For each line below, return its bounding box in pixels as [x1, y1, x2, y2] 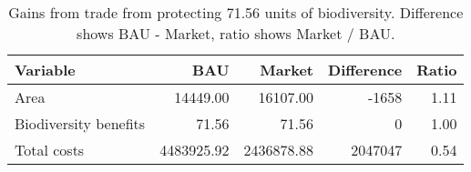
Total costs [15, 139, 85, 160]
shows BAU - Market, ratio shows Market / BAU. [77, 23, 395, 44]
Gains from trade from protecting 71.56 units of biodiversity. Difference [8, 2, 464, 23]
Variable [15, 59, 76, 80]
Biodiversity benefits [15, 113, 146, 134]
